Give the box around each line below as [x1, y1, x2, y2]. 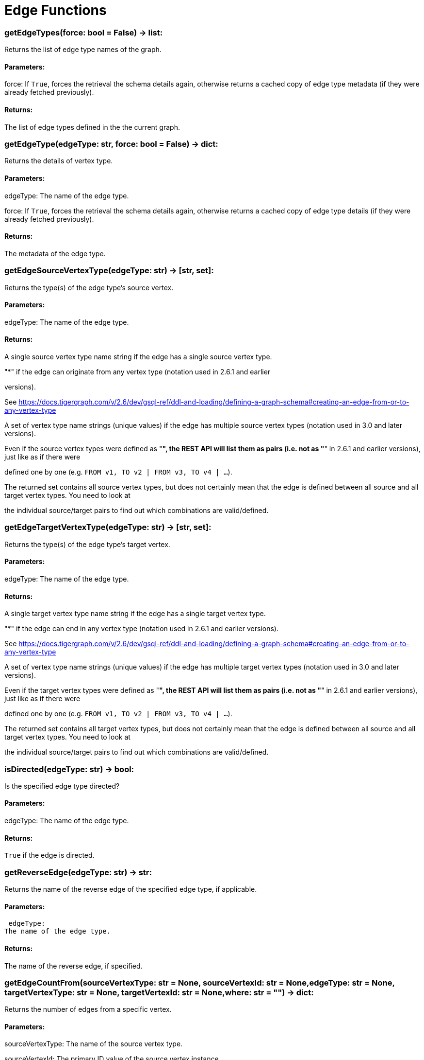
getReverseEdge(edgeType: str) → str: [4, 867, 152, 877]
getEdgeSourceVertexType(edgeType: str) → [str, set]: [4, 265, 214, 276]
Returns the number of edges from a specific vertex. [4, 1005, 172, 1014]
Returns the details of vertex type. [4, 157, 113, 165]
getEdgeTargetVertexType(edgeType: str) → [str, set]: [4, 522, 212, 532]
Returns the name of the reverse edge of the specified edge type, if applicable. [4, 885, 257, 894]
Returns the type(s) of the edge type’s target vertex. [4, 540, 170, 548]
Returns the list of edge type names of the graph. [4, 45, 162, 54]
